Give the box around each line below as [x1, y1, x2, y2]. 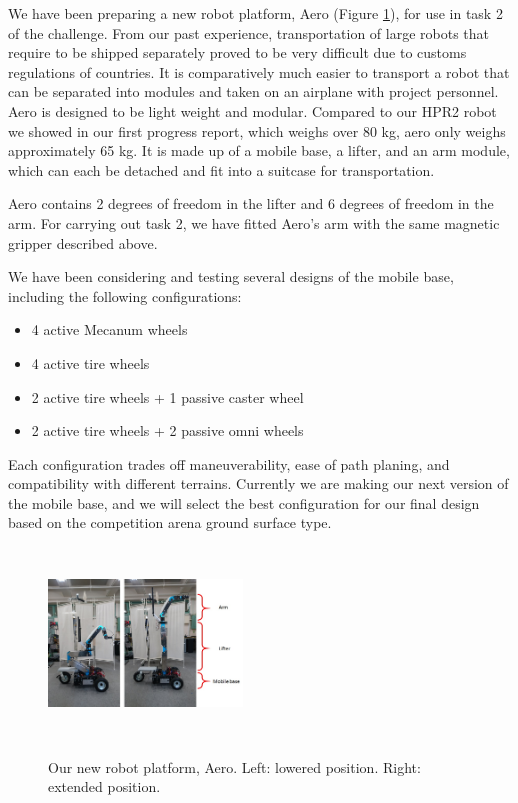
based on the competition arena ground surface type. [8, 512, 332, 533]
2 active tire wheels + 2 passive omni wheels [31, 420, 304, 441]
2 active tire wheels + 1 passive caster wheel [31, 386, 304, 407]
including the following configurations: [8, 285, 242, 306]
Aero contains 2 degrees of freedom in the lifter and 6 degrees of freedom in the [8, 193, 494, 214]
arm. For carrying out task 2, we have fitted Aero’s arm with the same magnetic [8, 212, 500, 233]
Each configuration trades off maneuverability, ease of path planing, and [8, 453, 450, 474]
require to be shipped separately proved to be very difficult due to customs [8, 42, 467, 63]
